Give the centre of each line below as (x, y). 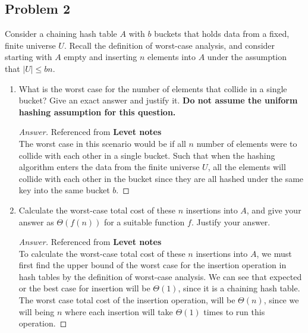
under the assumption (247, 57)
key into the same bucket (64, 190)
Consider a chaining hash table (61, 34)
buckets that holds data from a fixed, (222, 34)
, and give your (274, 210)
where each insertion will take (119, 311)
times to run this (234, 311)
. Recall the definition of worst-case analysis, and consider (169, 45)
